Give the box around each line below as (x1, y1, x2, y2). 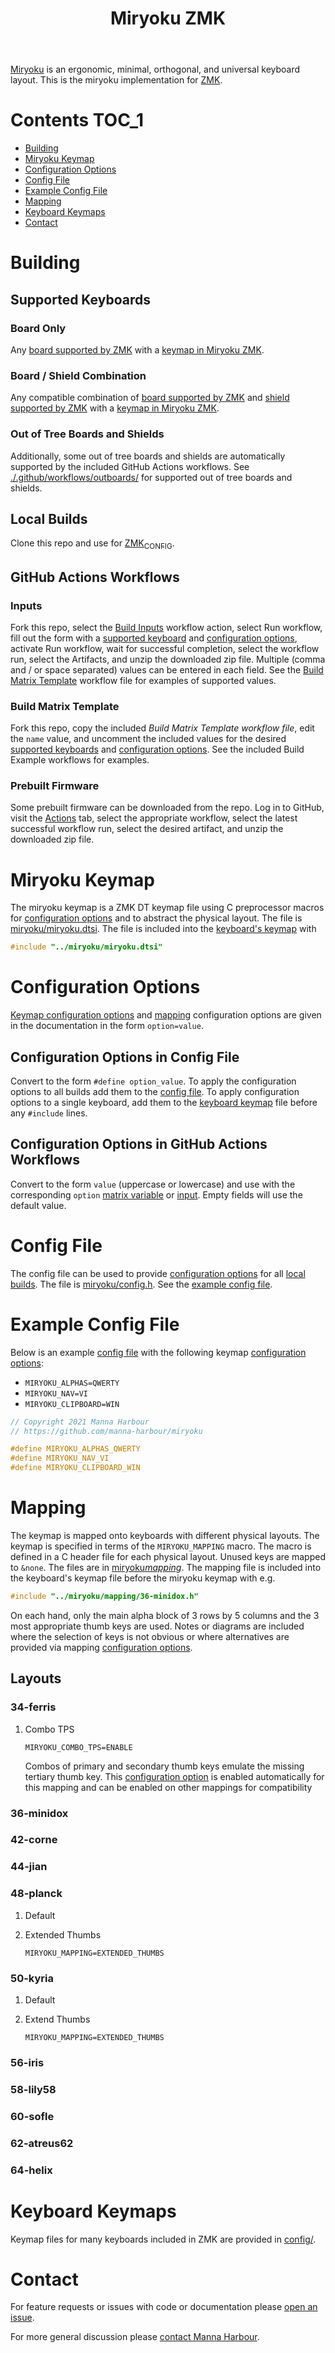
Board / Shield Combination (10, 368, 147, 382)
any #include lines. (10, 1107, 88, 1119)
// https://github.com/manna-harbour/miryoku (10, 1426, 203, 1436)
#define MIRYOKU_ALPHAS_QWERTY (10, 1444, 141, 1454)
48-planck (10, 1887, 63, 1901)
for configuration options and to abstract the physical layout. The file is (10, 912, 303, 924)
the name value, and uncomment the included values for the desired (10, 733, 287, 745)
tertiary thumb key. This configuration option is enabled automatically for (24, 1770, 325, 1782)
